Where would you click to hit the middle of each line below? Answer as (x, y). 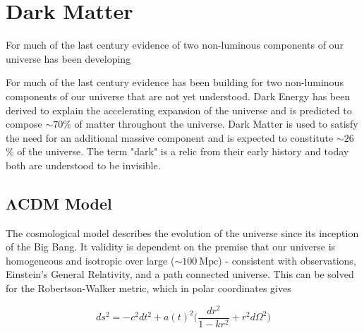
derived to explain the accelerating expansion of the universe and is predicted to (179, 110)
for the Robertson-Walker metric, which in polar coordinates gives (148, 288)
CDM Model (65, 203)
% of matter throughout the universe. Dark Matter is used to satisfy (211, 124)
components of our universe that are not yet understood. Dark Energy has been (178, 96)
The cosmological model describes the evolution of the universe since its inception (182, 232)
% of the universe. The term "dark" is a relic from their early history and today (177, 151)
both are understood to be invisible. (83, 165)
